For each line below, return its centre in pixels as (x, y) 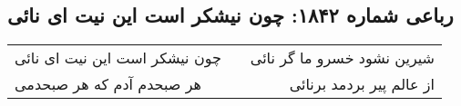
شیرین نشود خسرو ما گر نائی (342, 58)
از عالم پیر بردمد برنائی (362, 84)
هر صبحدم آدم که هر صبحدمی (108, 84)
